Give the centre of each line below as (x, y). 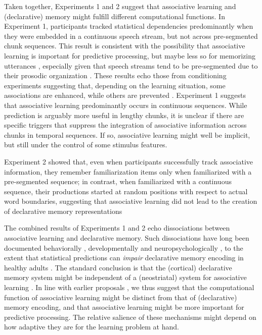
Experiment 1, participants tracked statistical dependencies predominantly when (129, 26)
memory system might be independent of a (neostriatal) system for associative (125, 277)
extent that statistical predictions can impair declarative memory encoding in (124, 258)
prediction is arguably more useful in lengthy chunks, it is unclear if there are (124, 115)
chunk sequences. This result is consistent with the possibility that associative (125, 46)
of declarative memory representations (63, 211)
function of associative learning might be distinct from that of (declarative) (121, 297)
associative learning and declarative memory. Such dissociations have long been (127, 238)
